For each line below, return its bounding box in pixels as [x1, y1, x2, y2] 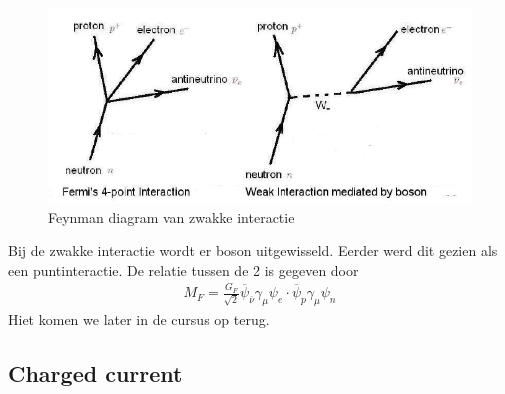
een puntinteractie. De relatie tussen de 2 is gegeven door [8, 259, 359, 280]
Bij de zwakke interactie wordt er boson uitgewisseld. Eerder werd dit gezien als [8, 240, 498, 261]
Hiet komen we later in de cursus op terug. [8, 308, 270, 329]
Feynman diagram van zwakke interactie [48, 206, 295, 227]
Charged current [8, 357, 183, 388]
